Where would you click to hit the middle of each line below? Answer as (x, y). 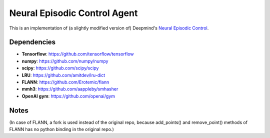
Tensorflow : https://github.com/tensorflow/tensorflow (78, 54)
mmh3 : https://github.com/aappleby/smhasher (70, 89)
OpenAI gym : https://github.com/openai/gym (68, 96)
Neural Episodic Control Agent (73, 13)
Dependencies (32, 42)
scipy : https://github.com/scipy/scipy (60, 68)
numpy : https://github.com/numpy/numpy (65, 61)
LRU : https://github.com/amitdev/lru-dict (63, 75)
